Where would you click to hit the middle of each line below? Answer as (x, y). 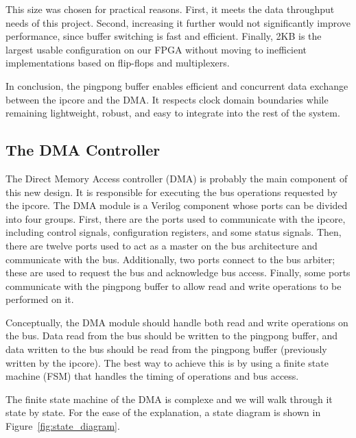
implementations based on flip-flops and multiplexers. (118, 63)
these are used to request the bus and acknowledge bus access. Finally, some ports (178, 272)
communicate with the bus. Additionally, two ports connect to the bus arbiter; (170, 259)
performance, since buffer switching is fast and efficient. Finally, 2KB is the (164, 36)
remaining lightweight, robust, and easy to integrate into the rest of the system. (173, 113)
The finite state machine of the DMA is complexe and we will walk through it (169, 399)
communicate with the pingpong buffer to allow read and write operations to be (174, 285)
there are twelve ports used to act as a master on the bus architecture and (162, 245)
